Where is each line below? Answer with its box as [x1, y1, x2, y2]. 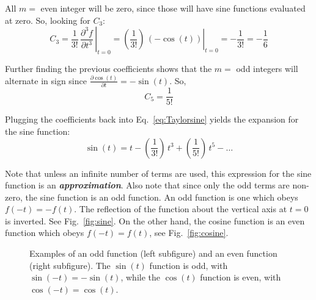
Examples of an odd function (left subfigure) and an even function [29, 247, 277, 260]
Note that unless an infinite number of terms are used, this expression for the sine [5, 166, 312, 179]
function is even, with [200, 271, 281, 284]
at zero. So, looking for [5, 13, 90, 26]
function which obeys [5, 226, 84, 239]
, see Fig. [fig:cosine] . [149, 226, 229, 239]
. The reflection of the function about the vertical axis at [74, 202, 287, 215]
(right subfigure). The [29, 259, 111, 271]
